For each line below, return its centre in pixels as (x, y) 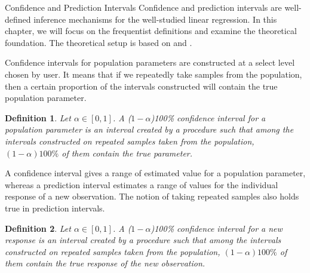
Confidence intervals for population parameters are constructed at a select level (150, 62)
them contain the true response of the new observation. (105, 263)
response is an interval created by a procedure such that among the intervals (143, 240)
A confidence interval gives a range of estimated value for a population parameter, (155, 173)
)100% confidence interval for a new (217, 228)
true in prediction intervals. (55, 208)
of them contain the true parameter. (127, 153)
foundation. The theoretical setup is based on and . (99, 42)
